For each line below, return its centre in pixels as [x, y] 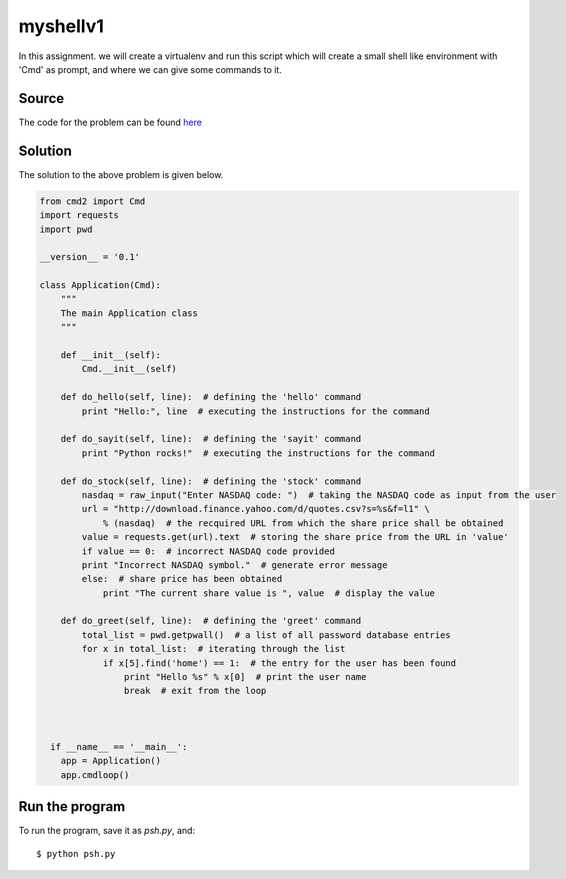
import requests [79, 215]
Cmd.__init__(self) [129, 369]
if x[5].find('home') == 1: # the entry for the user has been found [279, 663]
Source [41, 98]
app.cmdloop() [95, 774]
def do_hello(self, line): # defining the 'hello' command [211, 397]
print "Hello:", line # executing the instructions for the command [255, 411]
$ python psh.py [76, 853]
